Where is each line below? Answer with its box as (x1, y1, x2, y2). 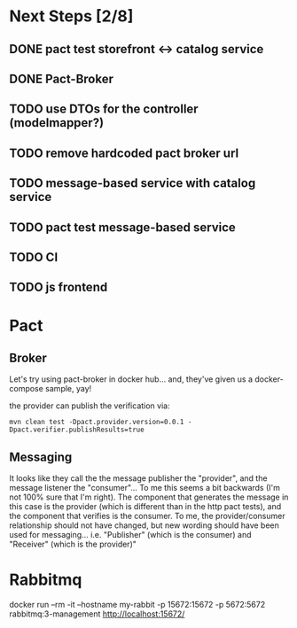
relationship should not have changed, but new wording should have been (9, 520, 279, 531)
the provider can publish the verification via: (9, 400, 170, 411)
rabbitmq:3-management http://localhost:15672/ (9, 609, 185, 619)
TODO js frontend (9, 280, 108, 295)
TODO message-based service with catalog (9, 175, 256, 191)
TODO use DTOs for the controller (9, 102, 199, 117)
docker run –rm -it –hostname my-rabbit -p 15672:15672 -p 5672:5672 (9, 600, 266, 610)
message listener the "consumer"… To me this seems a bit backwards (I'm (9, 483, 281, 493)
